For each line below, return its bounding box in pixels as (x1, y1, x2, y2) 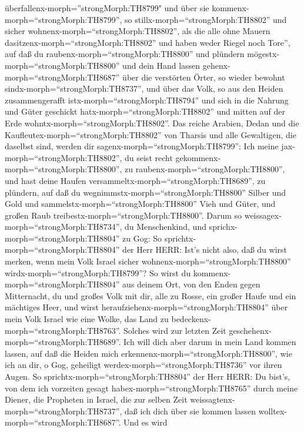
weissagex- (244, 209, 282, 221)
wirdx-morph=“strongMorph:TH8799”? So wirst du (5, 266, 191, 279)
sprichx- (209, 220, 238, 233)
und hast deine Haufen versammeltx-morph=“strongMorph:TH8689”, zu (5, 174, 266, 186)
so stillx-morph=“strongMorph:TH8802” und (125, 13, 287, 25)
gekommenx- (175, 151, 221, 163)
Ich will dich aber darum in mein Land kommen (123, 336, 296, 348)
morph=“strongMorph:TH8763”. (5, 324, 121, 336)
